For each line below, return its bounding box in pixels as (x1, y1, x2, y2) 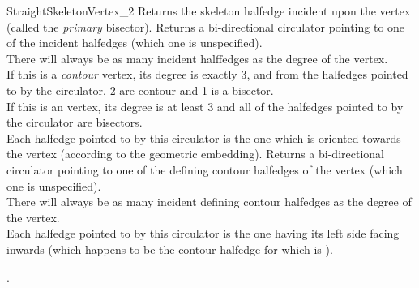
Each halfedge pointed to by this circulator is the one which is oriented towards (6, 129, 401, 146)
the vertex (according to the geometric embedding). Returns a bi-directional (6, 145, 384, 162)
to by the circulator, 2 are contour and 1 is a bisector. (6, 81, 274, 98)
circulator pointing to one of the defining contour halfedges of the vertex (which (6, 161, 403, 178)
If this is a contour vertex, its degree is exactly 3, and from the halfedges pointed (6, 66, 408, 83)
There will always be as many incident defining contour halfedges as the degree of (6, 193, 412, 210)
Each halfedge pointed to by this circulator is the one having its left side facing (6, 225, 400, 242)
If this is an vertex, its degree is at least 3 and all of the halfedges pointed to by (6, 97, 404, 114)
